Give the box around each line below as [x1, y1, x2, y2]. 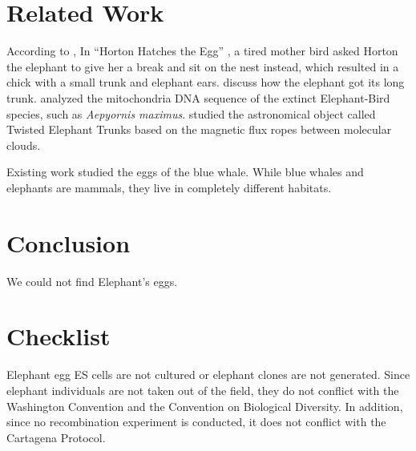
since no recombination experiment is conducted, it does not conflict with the [6, 413, 386, 430]
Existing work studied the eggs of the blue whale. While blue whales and [6, 163, 364, 180]
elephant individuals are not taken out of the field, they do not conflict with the [6, 381, 399, 398]
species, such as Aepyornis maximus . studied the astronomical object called [6, 105, 376, 122]
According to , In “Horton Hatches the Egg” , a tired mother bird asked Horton [6, 42, 398, 59]
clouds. [6, 136, 41, 153]
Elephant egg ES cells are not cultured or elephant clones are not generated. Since [6, 366, 410, 383]
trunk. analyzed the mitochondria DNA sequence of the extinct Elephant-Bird [6, 89, 390, 106]
